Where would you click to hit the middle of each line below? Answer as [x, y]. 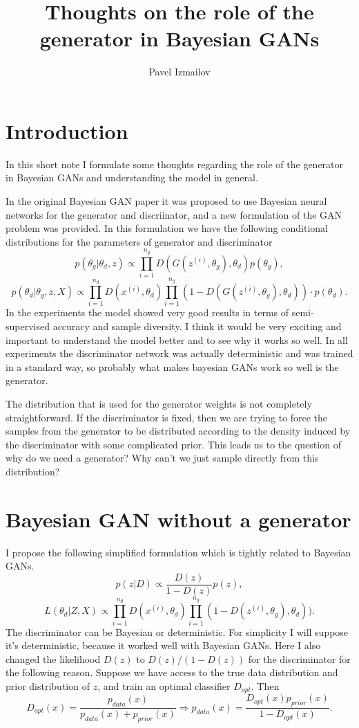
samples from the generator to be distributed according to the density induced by [178, 431]
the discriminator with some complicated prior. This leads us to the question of [173, 444]
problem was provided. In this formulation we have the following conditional [167, 228]
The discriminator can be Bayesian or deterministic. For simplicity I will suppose [177, 631]
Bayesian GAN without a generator [178, 519]
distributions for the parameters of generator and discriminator [139, 241]
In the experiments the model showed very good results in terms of [147, 312]
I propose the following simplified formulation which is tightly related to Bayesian [178, 552]
